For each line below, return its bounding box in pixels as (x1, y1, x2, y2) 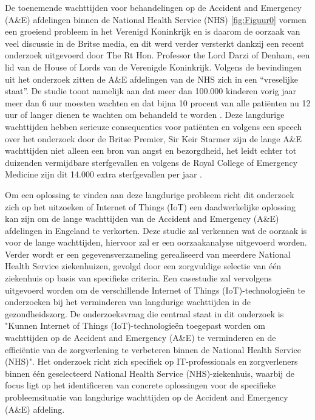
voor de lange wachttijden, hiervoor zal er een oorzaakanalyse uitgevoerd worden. (5, 236, 307, 249)
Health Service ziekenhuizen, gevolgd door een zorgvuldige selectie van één (5, 260, 282, 272)
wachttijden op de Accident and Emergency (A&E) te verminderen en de (5, 331, 276, 344)
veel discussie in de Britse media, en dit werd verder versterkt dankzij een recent (5, 36, 305, 49)
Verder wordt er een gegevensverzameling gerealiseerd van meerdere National (5, 247, 291, 260)
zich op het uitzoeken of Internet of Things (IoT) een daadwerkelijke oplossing (5, 200, 296, 213)
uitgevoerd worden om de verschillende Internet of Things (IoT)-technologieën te (5, 283, 305, 296)
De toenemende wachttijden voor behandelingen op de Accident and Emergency (5, 1, 302, 13)
